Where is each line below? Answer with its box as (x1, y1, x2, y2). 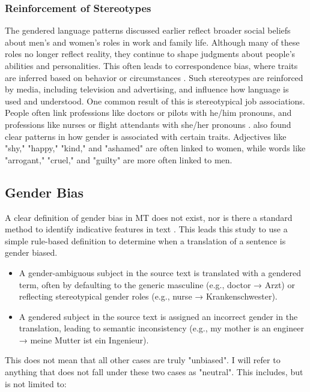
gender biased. (5, 246, 58, 259)
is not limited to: (5, 377, 67, 390)
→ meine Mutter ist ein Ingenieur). (19, 333, 149, 346)
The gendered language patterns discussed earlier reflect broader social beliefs (5, 24, 291, 37)
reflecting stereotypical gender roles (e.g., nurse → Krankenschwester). (19, 290, 278, 303)
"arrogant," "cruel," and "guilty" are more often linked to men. (5, 153, 232, 166)
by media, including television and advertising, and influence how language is (5, 83, 289, 95)
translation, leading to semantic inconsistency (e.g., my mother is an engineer (19, 322, 304, 334)
